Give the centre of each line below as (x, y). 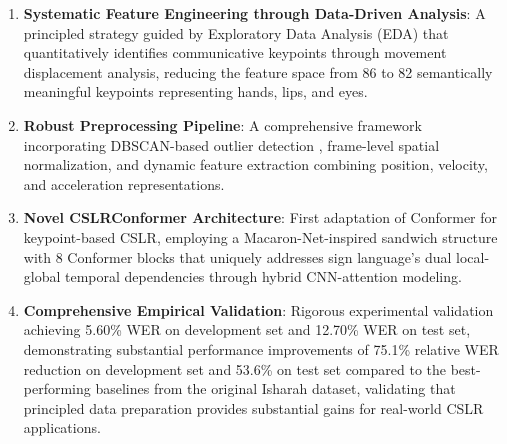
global (42, 276)
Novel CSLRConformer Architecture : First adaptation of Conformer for (260, 217)
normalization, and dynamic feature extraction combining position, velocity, (255, 164)
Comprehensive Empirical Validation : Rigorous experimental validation (258, 309)
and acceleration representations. (124, 183)
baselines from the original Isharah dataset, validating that (275, 388)
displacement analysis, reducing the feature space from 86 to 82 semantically (258, 71)
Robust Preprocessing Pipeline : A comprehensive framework (222, 124)
